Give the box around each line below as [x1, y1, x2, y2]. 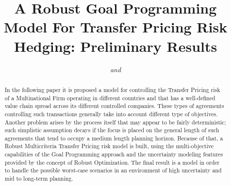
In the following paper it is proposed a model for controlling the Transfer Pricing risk [4, 85, 220, 93]
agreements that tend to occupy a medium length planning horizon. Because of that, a [4, 134, 223, 142]
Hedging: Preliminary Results [14, 36, 217, 56]
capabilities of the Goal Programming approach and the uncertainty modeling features [4, 150, 223, 158]
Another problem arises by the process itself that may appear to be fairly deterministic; [4, 118, 226, 126]
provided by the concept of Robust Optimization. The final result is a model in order [4, 158, 220, 166]
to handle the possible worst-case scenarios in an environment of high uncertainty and [4, 166, 222, 174]
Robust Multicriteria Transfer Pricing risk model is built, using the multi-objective [4, 142, 214, 150]
